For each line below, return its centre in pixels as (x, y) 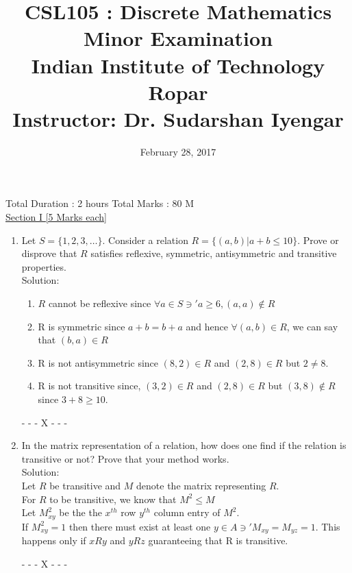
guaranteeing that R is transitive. (218, 540)
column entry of (187, 512)
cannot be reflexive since (100, 303)
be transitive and (85, 485)
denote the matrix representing (201, 485)
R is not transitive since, (89, 386)
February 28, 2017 (178, 151)
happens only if (54, 540)
